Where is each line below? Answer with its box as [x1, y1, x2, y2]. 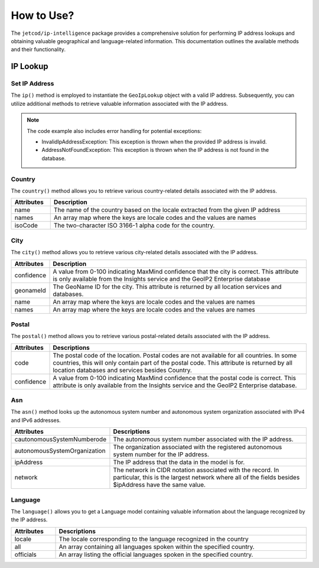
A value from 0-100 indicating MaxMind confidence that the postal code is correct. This [53, 374, 297, 382]
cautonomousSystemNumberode [14, 435, 106, 443]
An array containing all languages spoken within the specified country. [58, 543, 255, 551]
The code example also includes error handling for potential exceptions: [27, 127, 202, 134]
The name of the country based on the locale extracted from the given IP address [53, 206, 281, 214]
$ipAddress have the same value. [113, 481, 206, 489]
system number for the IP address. [113, 450, 210, 459]
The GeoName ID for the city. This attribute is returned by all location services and [53, 283, 282, 291]
